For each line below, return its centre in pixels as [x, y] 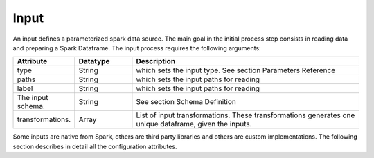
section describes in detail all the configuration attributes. [95, 146]
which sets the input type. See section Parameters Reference [236, 70]
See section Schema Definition [186, 102]
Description [156, 61]
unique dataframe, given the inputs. [194, 124]
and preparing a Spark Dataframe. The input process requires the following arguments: [137, 48]
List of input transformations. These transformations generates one [246, 115]
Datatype [94, 61]
